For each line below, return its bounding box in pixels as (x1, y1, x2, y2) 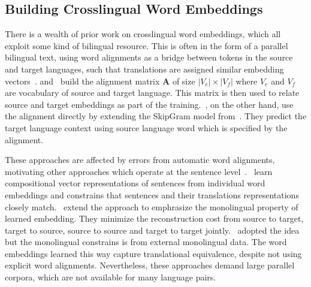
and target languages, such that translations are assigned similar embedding (5, 62, 284, 75)
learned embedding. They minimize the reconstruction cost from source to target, (5, 212, 304, 225)
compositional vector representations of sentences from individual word (5, 177, 265, 189)
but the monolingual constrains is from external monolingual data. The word (5, 235, 287, 248)
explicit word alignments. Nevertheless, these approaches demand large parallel (5, 259, 295, 271)
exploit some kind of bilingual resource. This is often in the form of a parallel (5, 39, 288, 52)
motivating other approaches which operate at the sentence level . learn (5, 165, 273, 177)
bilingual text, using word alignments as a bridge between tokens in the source (5, 51, 293, 64)
